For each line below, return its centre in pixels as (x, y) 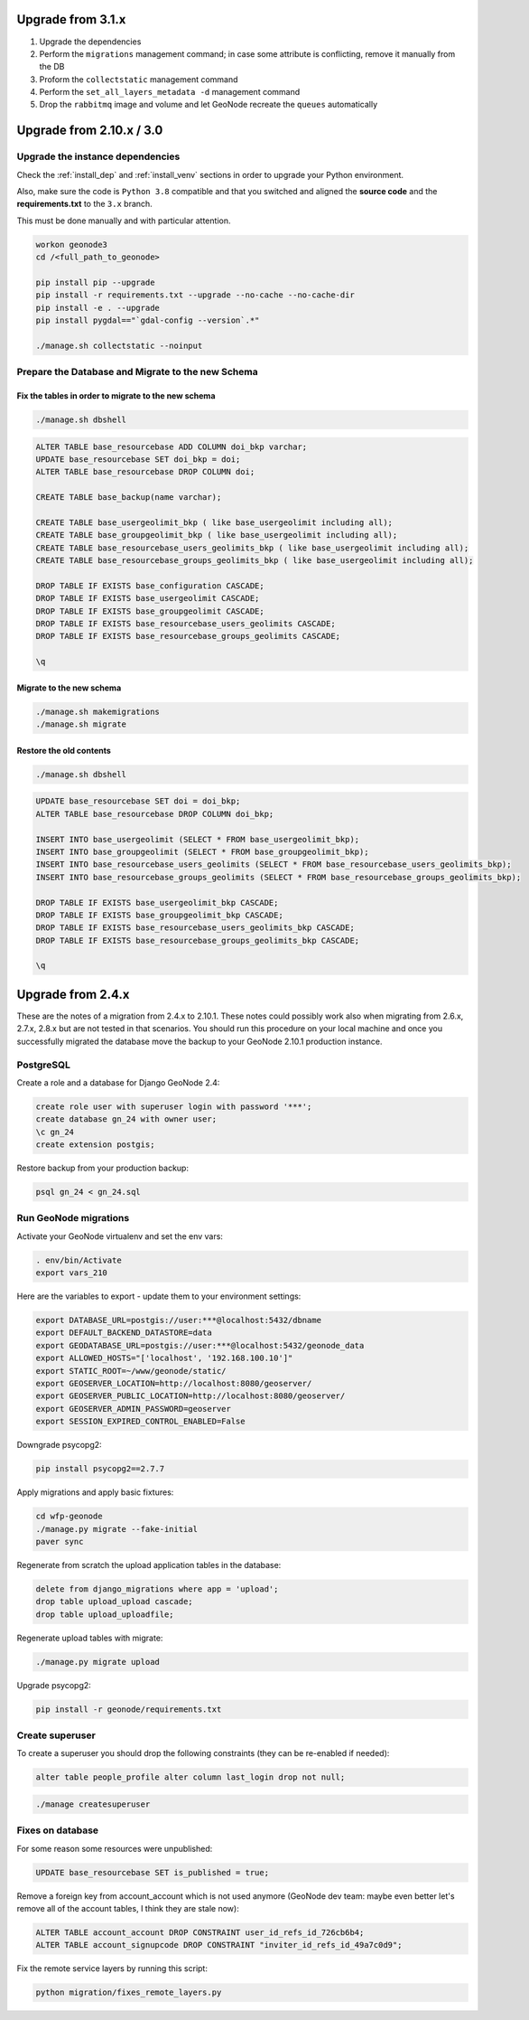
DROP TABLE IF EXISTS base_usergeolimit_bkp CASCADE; (157, 902)
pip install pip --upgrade (95, 282)
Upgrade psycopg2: (54, 1685)
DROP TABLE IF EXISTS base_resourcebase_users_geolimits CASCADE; (186, 624)
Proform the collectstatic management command (139, 79)
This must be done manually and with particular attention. (124, 221)
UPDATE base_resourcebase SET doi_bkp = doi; (138, 460)
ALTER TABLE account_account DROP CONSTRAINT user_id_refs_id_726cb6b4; (200, 1933)
